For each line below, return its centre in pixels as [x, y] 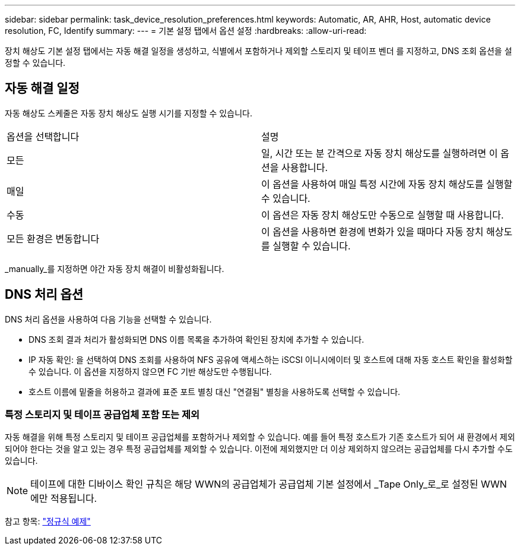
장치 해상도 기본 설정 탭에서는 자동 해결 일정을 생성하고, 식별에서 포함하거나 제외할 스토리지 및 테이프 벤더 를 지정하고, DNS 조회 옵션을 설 [259, 51]
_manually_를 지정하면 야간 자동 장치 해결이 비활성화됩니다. [115, 268]
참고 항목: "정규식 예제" [48, 521]
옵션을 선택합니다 [43, 136]
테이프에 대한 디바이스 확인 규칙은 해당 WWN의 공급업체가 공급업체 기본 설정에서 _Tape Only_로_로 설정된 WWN [269, 484]
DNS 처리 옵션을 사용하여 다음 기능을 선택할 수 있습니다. [108, 319]
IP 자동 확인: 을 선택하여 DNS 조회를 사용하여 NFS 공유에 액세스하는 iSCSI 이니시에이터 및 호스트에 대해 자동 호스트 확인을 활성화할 [271, 359]
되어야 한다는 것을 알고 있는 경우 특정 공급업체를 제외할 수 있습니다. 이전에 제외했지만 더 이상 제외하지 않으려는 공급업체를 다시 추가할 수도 [259, 449]
